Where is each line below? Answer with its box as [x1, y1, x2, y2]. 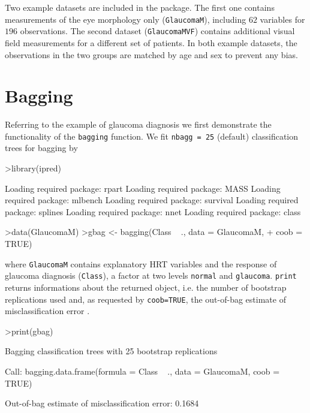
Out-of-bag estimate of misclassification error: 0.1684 [5, 397, 199, 409]
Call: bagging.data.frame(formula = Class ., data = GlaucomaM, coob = [5, 364, 280, 377]
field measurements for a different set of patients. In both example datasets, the [5, 36, 297, 49]
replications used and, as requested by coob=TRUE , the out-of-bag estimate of [5, 293, 286, 305]
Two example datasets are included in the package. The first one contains [5, 1, 275, 13]
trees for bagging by [5, 141, 78, 154]
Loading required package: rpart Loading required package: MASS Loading [5, 182, 281, 194]
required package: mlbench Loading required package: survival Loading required [5, 194, 299, 206]
